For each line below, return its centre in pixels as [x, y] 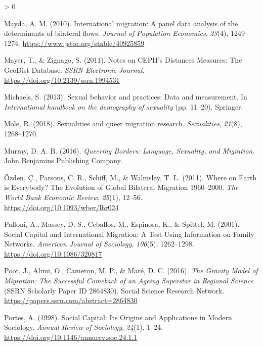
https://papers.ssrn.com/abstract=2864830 [71, 300]
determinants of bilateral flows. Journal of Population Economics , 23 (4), [116, 33]
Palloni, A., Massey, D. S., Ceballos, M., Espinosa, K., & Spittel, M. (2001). [122, 224]
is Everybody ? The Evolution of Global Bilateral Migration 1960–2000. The [121, 187]
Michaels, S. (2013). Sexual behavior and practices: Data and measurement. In [126, 97]
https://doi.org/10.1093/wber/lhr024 [61, 207]
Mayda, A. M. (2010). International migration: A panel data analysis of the [121, 23]
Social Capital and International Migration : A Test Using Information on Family [129, 234]
